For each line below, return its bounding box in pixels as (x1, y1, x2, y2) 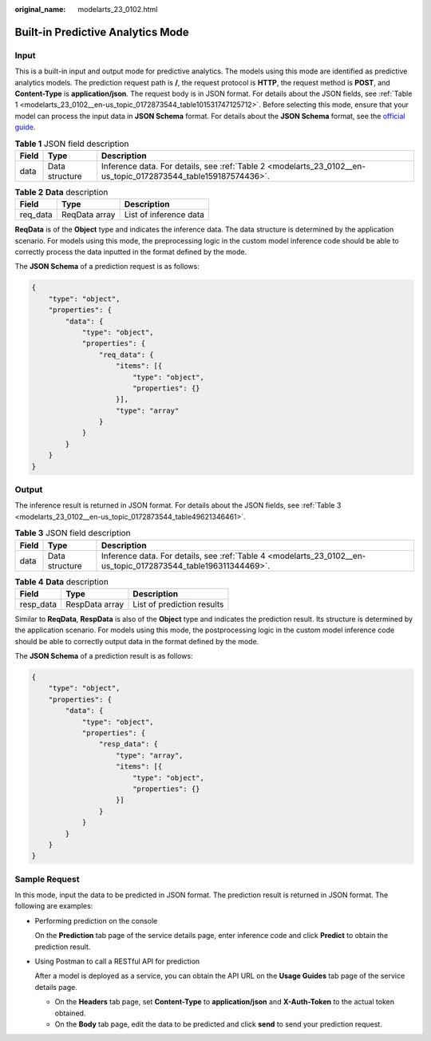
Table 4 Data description (14, 576, 109, 587)
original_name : (14, 5, 66, 14)
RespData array (65, 599, 124, 610)
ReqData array (61, 209, 116, 220)
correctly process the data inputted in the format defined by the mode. (14, 247, 247, 257)
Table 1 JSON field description (14, 138, 129, 149)
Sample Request (14, 873, 80, 885)
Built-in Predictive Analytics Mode (14, 25, 189, 39)
